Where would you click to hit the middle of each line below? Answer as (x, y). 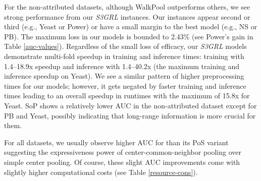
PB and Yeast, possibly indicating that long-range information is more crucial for (130, 115)
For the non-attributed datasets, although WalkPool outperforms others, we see (127, 7)
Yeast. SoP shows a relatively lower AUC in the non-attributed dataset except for (130, 105)
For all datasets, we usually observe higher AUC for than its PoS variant (116, 142)
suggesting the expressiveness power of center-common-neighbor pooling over (123, 152)
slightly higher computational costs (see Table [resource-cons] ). (101, 172)
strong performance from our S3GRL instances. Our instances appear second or (127, 16)
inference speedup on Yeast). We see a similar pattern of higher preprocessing (124, 76)
